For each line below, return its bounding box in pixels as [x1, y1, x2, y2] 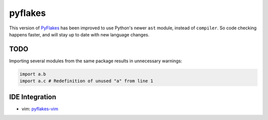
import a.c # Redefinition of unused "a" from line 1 [19, 78, 153, 84]
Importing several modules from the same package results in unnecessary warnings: [9, 58, 182, 64]
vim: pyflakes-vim [21, 106, 59, 112]
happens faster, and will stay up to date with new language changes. [9, 31, 150, 37]
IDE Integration [9, 93, 57, 101]
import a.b [19, 71, 46, 77]
